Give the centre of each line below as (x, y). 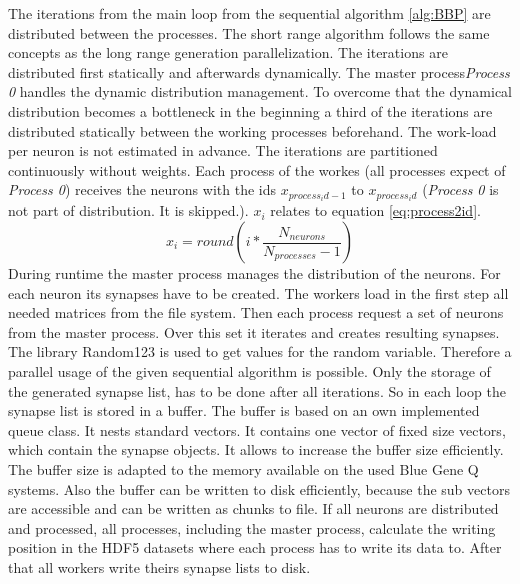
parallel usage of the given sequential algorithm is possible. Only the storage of (249, 371)
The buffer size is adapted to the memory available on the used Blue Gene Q (243, 468)
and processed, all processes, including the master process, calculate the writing (252, 527)
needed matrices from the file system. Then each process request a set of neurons (256, 312)
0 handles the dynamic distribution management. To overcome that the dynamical (260, 91)
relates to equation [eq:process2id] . (375, 210)
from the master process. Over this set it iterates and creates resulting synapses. (254, 331)
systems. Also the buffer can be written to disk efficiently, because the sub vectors (259, 488)
